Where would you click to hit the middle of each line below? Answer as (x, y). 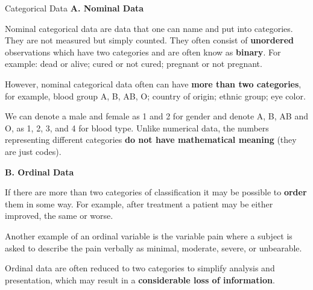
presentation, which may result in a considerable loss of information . (140, 279)
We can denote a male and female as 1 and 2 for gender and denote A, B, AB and (156, 116)
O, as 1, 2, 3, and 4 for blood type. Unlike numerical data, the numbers (137, 128)
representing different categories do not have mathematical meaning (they (151, 140)
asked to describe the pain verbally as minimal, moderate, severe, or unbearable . (153, 247)
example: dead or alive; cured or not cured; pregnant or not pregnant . (134, 64)
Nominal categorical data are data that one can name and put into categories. (149, 28)
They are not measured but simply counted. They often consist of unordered (150, 40)
